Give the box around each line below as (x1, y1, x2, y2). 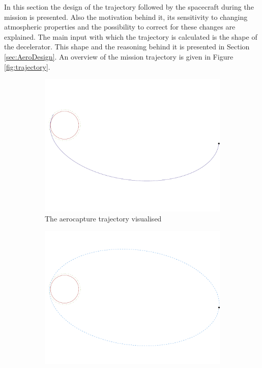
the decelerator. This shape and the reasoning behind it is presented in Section (4, 41, 250, 52)
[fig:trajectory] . (4, 61, 50, 72)
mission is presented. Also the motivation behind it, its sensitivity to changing (4, 11, 248, 22)
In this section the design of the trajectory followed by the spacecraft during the (4, 2, 254, 12)
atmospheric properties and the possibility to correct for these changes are (4, 21, 236, 32)
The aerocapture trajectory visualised (45, 213, 162, 224)
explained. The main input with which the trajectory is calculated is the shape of (4, 31, 257, 42)
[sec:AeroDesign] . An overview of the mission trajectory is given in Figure (4, 51, 234, 62)
